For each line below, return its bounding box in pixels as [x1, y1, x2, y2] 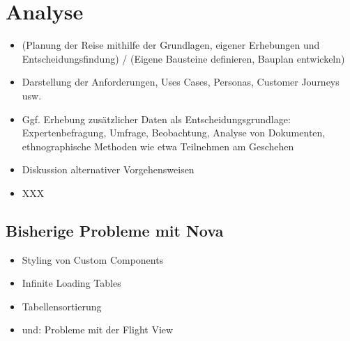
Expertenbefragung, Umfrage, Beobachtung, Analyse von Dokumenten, [22, 125, 326, 140]
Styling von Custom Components [22, 252, 164, 267]
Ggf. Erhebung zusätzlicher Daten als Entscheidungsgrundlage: [22, 111, 291, 126]
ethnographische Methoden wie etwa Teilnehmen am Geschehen [22, 138, 294, 153]
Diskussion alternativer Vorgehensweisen [22, 162, 195, 177]
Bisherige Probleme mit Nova [6, 219, 224, 241]
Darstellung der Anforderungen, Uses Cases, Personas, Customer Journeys [22, 74, 340, 89]
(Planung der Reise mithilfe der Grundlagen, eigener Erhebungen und [22, 38, 320, 52]
